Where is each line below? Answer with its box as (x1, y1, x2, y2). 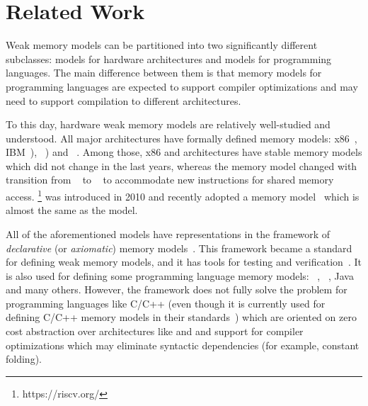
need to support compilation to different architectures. (6, 93, 241, 108)
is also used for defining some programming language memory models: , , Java (6, 268, 354, 283)
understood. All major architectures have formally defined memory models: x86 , (6, 130, 357, 145)
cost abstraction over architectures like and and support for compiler (6, 324, 304, 339)
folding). (6, 351, 42, 366)
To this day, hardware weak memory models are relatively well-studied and (6, 117, 330, 132)
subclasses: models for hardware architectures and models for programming (6, 51, 332, 66)
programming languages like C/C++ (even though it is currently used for (6, 295, 326, 310)
